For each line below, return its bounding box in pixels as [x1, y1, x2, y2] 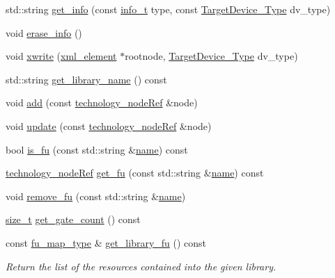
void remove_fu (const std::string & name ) [6, 188, 186, 203]
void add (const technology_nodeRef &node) [6, 95, 198, 110]
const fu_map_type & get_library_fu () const [6, 235, 207, 250]
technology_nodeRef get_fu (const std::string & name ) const [6, 165, 264, 180]
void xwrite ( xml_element [6, 49, 117, 63]
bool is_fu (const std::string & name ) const [6, 142, 188, 156]
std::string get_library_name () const [6, 72, 167, 86]
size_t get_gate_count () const [6, 212, 141, 227]
